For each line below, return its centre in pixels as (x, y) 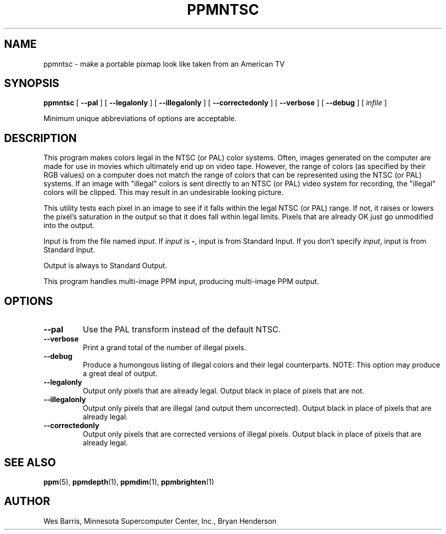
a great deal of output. (120, 374)
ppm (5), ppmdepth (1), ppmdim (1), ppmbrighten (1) (129, 482)
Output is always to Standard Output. (105, 266)
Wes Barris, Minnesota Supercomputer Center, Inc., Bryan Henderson (160, 521)
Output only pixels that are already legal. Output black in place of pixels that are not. (224, 391)
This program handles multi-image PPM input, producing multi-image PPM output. (181, 282)
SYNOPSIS (32, 83)
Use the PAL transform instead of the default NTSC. (182, 330)
